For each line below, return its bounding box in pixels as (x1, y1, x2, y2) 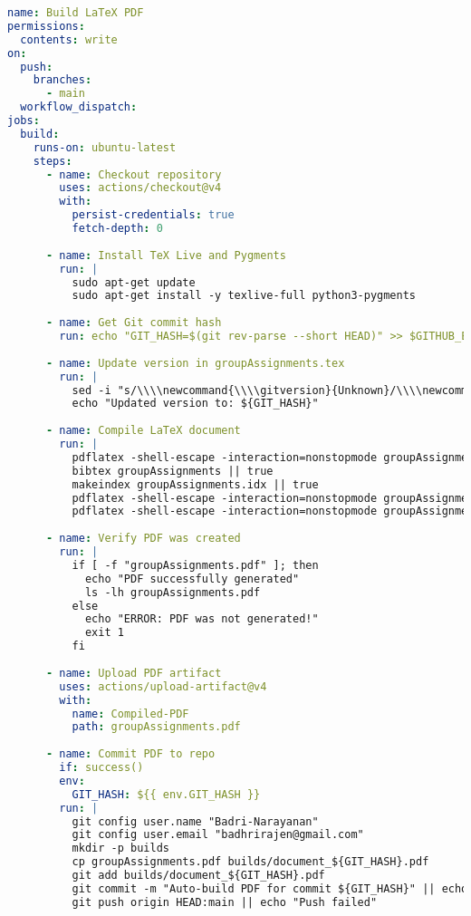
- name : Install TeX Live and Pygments (45, 248, 286, 262)
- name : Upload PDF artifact (45, 666, 222, 680)
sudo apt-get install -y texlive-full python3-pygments (72, 289, 417, 303)
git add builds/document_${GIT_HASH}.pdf (72, 869, 325, 882)
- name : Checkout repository (45, 168, 222, 181)
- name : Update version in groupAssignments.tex (45, 356, 345, 370)
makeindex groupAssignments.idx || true (72, 477, 319, 491)
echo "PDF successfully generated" (84, 572, 300, 585)
